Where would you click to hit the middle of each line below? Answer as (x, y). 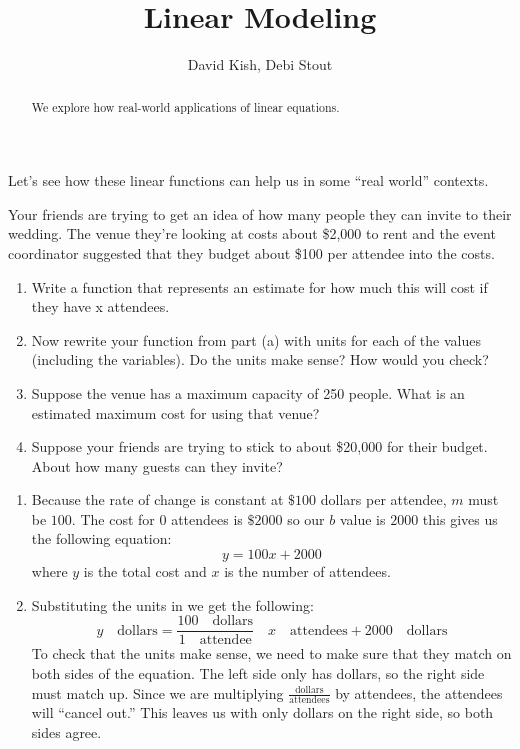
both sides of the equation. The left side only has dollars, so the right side (258, 672)
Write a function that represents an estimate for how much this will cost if (259, 286)
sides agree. (66, 731)
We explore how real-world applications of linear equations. (185, 106)
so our (306, 518)
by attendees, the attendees (419, 692)
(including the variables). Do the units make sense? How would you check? (260, 359)
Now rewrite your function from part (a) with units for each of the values (256, 339)
